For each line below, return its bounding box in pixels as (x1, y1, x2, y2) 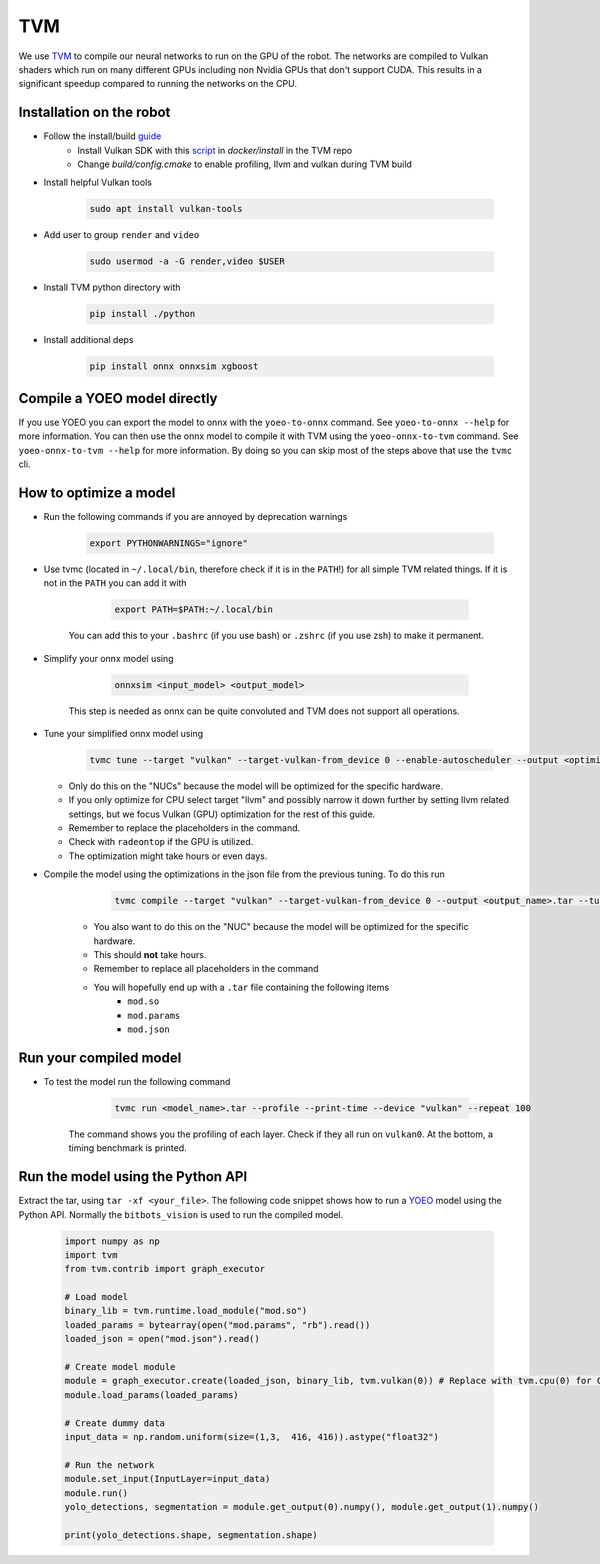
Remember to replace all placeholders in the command (93, 963, 319, 975)
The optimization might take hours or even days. (68, 850, 268, 862)
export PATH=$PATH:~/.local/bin (114, 604, 274, 615)
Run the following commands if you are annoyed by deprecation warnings (43, 510, 348, 522)
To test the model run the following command (43, 1075, 231, 1087)
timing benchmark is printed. (68, 1142, 187, 1154)
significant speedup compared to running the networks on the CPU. (18, 78, 298, 90)
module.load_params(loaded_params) (64, 1389, 239, 1400)
